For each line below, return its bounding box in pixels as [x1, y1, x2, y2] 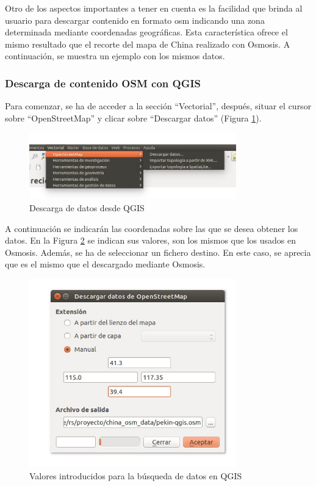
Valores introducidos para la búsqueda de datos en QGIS [29, 469, 242, 482]
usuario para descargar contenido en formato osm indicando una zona [5, 13, 265, 26]
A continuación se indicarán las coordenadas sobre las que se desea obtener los [5, 222, 298, 234]
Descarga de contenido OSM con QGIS [5, 75, 201, 90]
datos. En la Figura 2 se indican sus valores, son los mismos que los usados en [5, 234, 296, 247]
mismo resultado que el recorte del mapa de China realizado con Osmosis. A [5, 37, 290, 50]
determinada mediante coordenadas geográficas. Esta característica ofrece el [5, 26, 288, 38]
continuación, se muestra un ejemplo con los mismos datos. [5, 49, 225, 62]
